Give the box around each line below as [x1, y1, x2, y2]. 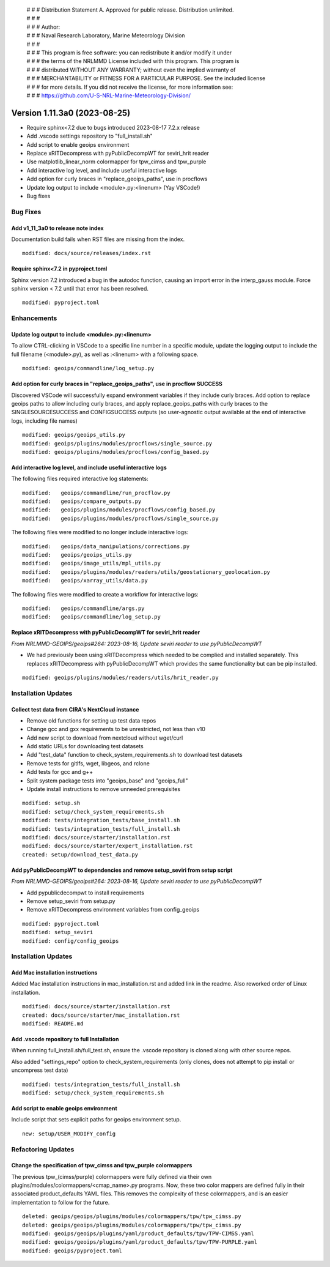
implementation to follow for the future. [11, 1198, 110, 1206]
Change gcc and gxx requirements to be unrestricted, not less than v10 [26, 726, 206, 733]
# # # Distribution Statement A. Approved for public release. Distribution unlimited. [26, 6, 234, 13]
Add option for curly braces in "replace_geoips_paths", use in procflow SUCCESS [11, 380, 222, 388]
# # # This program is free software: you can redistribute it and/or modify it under [26, 49, 232, 56]
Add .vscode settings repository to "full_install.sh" [26, 132, 153, 140]
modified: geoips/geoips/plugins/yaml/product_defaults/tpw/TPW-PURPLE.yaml [22, 1239, 258, 1246]
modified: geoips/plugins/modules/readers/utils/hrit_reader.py [22, 674, 219, 681]
